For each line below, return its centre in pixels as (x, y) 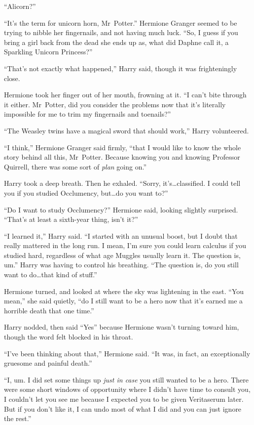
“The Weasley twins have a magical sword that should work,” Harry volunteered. (127, 130)
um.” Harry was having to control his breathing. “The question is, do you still (121, 265)
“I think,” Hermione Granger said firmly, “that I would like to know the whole (123, 147)
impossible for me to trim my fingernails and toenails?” (88, 114)
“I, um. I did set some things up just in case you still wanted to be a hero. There (127, 379)
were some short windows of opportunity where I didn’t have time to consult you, (127, 389)
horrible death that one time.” (49, 310)
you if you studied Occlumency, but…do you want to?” (86, 192)
